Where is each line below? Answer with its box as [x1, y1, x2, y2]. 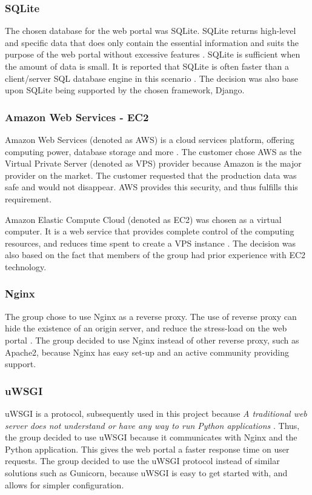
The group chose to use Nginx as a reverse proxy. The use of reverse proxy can [5, 310, 297, 322]
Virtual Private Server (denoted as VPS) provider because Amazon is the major [5, 157, 302, 170]
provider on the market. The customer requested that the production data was [5, 168, 297, 181]
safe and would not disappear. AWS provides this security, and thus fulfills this [5, 181, 298, 193]
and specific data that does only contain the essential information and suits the [5, 36, 299, 48]
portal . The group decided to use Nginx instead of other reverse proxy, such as [5, 333, 299, 346]
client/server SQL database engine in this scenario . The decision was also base [5, 71, 298, 84]
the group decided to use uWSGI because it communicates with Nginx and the [5, 431, 297, 444]
